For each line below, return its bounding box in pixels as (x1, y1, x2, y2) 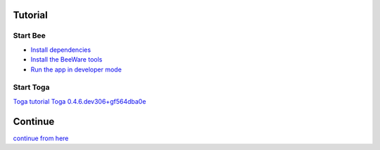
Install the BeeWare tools (30, 55, 103, 64)
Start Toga (13, 83, 50, 93)
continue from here (13, 134, 69, 142)
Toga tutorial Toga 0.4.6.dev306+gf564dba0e (13, 97, 146, 105)
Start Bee (13, 31, 46, 41)
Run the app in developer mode (30, 65, 122, 74)
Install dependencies (30, 46, 91, 54)
